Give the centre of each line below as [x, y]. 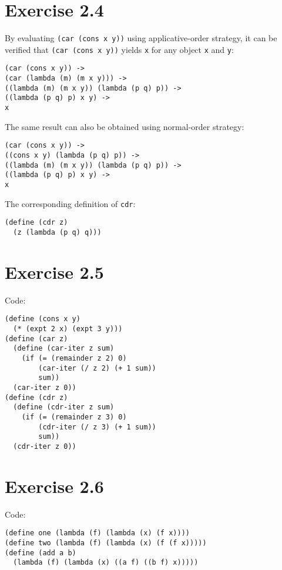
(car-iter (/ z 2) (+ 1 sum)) [97, 368]
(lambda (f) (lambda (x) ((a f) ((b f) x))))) [106, 563]
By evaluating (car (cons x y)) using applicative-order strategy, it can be [141, 38]
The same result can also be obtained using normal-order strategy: [125, 126]
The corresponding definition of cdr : [70, 203]
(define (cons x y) [43, 319]
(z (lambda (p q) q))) [57, 232]
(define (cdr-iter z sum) [64, 407]
